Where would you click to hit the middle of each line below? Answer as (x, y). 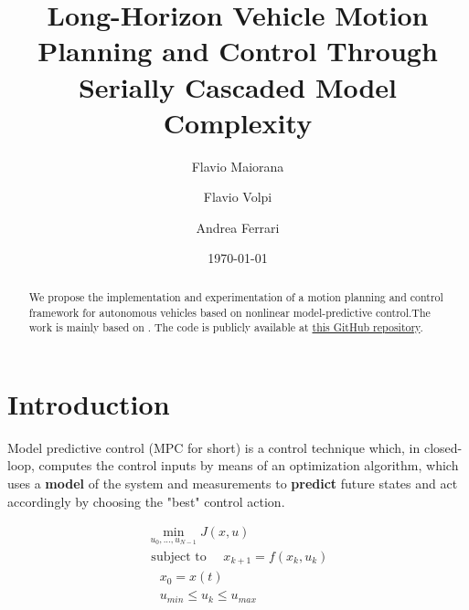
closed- (443, 447)
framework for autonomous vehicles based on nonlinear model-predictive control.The (229, 312)
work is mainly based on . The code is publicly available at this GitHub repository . (226, 327)
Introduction (89, 403)
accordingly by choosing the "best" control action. (146, 501)
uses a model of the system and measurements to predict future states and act (233, 483)
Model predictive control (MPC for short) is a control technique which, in (214, 447)
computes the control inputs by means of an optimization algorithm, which (249, 465)
